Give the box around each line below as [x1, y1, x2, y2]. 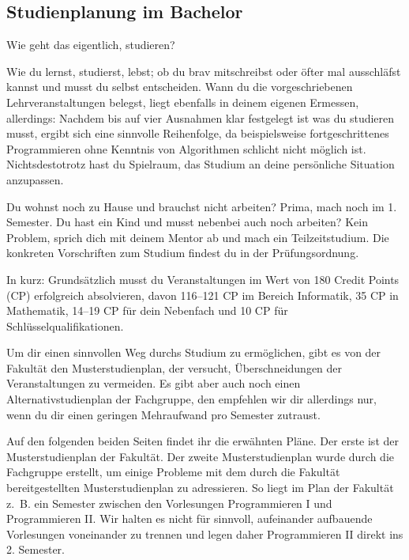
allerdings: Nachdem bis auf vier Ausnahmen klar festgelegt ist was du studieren [6, 109, 395, 126]
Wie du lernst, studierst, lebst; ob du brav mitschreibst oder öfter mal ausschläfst [6, 62, 401, 79]
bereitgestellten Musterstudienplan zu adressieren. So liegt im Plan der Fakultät [6, 479, 394, 496]
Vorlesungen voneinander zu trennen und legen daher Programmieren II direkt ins [6, 525, 403, 542]
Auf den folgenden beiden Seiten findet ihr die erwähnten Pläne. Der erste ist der [6, 433, 399, 449]
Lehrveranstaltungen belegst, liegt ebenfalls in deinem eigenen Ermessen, [6, 93, 359, 110]
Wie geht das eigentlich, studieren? [6, 36, 175, 53]
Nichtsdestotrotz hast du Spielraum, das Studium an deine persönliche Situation [6, 156, 395, 172]
